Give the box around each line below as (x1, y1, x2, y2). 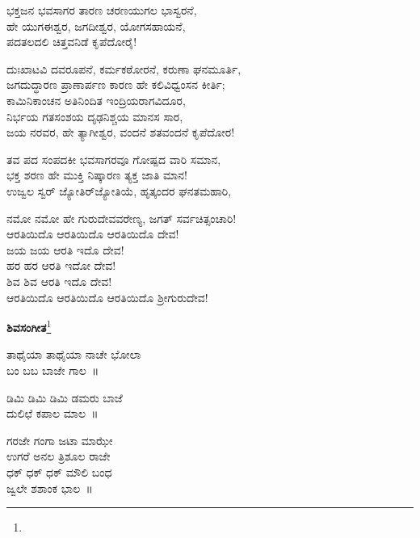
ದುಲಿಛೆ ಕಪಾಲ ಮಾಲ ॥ (6, 405, 99, 422)
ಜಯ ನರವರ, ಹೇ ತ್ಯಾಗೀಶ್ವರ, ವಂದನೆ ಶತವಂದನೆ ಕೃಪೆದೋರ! (6, 124, 235, 141)
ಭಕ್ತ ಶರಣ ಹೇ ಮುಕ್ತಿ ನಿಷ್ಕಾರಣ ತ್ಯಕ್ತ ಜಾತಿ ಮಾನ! (6, 166, 187, 183)
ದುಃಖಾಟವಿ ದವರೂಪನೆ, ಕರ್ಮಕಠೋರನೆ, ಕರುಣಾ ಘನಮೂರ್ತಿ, (6, 60, 241, 77)
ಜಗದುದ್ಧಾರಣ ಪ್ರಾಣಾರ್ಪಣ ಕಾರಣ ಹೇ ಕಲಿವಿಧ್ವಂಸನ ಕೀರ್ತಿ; (6, 76, 225, 93)
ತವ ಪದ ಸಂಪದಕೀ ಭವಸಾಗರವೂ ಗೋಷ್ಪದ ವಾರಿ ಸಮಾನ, (6, 150, 221, 167)
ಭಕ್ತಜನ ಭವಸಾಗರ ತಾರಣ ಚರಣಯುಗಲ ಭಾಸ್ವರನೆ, (6, 2, 197, 18)
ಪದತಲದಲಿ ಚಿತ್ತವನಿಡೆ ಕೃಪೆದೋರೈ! (6, 33, 137, 50)
